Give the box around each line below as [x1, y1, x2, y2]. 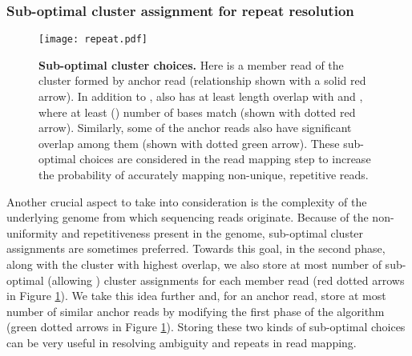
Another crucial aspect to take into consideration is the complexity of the [6, 193, 367, 210]
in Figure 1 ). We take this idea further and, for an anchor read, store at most [6, 287, 386, 304]
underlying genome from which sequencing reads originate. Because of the [6, 209, 369, 226]
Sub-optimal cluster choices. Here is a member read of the [38, 56, 344, 73]
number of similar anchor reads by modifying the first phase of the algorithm [6, 302, 385, 319]
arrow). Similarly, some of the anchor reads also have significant [38, 119, 352, 136]
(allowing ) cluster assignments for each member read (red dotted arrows [47, 271, 405, 288]
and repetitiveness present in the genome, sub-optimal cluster [61, 224, 364, 241]
